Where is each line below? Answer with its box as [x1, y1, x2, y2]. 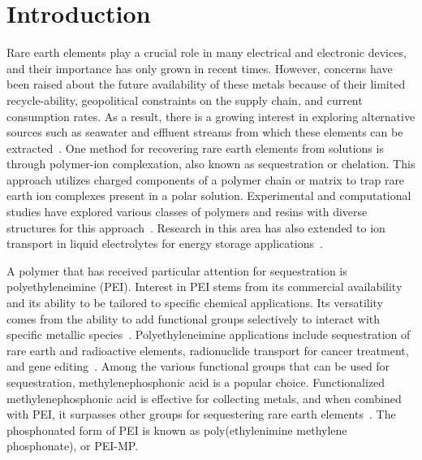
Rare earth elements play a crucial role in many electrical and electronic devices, [6, 44, 407, 61]
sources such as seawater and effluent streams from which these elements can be [6, 124, 403, 141]
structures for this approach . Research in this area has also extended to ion [6, 219, 385, 236]
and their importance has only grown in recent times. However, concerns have [6, 59, 393, 76]
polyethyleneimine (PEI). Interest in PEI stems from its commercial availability [6, 278, 403, 295]
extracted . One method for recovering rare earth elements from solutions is [6, 139, 384, 156]
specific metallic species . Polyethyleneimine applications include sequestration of [6, 326, 411, 343]
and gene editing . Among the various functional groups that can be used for [6, 358, 390, 375]
